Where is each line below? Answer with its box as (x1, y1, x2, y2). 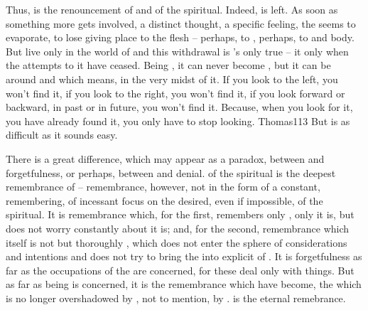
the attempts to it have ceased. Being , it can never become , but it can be (6, 58, 331, 73)
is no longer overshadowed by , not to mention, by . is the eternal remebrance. (6, 290, 346, 305)
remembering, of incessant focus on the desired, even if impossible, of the (6, 193, 323, 208)
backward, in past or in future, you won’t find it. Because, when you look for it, (6, 100, 353, 114)
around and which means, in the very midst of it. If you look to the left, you (6, 71, 338, 86)
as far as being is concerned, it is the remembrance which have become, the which (6, 277, 362, 292)
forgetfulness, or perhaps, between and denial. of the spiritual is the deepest (6, 165, 336, 180)
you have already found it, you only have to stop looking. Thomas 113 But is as (6, 113, 350, 128)
